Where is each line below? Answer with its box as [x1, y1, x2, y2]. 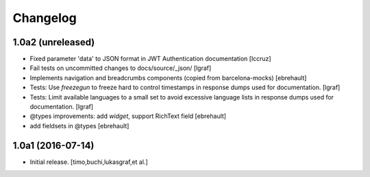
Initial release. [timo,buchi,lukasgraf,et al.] [29, 158, 148, 166]
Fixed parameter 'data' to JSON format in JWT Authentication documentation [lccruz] [29, 55, 271, 63]
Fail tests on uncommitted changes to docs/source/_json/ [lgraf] [29, 64, 212, 72]
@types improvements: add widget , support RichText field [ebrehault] [29, 112, 226, 120]
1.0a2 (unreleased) [12, 36, 95, 48]
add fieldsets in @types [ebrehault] [29, 121, 129, 130]
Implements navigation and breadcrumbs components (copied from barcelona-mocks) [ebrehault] [29, 73, 307, 82]
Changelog [12, 10, 77, 25]
